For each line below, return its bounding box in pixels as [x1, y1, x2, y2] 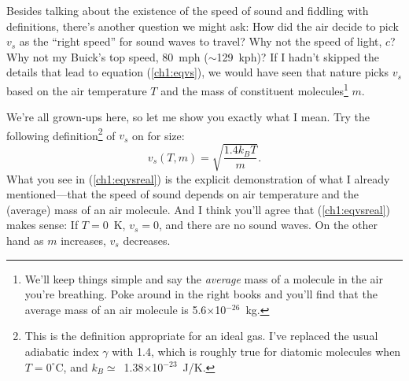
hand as [6, 231, 44, 248]
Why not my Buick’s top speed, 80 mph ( [6, 48, 208, 65]
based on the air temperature [6, 82, 147, 98]
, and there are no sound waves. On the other [159, 216, 378, 233]
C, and [55, 358, 88, 375]
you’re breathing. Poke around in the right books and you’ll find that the [24, 286, 378, 302]
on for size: [132, 127, 185, 143]
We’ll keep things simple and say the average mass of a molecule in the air [24, 270, 383, 287]
